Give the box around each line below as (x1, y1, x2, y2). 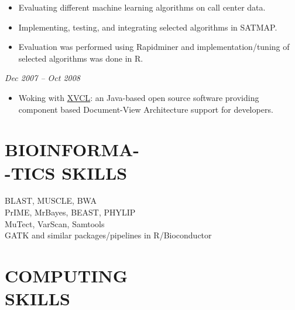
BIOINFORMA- (5, 137, 140, 161)
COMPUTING (5, 264, 128, 288)
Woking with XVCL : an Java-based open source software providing (18, 91, 259, 103)
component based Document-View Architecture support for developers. (18, 103, 273, 115)
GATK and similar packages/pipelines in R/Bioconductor (5, 229, 212, 241)
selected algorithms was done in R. (18, 52, 143, 64)
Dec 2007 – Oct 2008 (5, 72, 80, 84)
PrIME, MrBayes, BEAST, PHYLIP (5, 206, 136, 218)
